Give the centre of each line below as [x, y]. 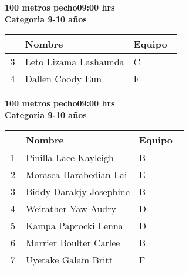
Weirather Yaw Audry [71, 209]
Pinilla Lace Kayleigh [70, 158]
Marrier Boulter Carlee [73, 243]
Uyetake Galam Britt [69, 260]
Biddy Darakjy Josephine [78, 192]
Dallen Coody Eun [63, 79]
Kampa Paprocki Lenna [75, 226]
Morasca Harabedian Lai [77, 175]
